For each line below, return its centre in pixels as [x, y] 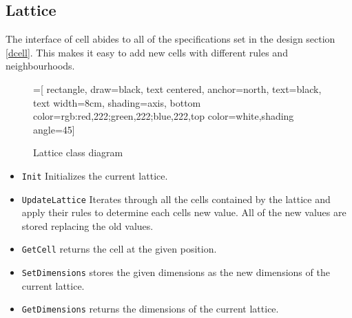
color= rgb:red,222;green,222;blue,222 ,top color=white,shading [164, 116]
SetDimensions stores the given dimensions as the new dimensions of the [176, 272]
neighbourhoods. [40, 66]
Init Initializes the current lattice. [95, 175]
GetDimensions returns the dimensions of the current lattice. [150, 309]
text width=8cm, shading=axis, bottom [117, 102]
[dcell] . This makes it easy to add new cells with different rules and [147, 52]
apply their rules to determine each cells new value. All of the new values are [184, 212]
